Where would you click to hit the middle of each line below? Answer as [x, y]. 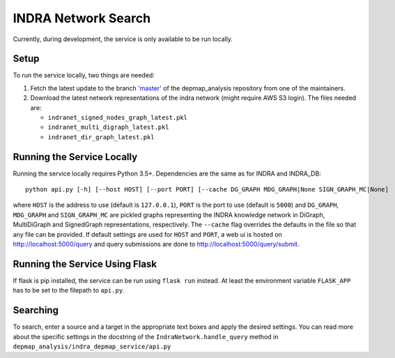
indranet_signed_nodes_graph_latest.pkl [118, 118]
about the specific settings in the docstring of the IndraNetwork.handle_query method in [146, 336]
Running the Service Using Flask [85, 264]
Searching [36, 310]
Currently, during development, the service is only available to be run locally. [123, 39]
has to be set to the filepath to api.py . [69, 290]
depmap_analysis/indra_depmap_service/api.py [92, 347]
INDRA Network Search [82, 18]
